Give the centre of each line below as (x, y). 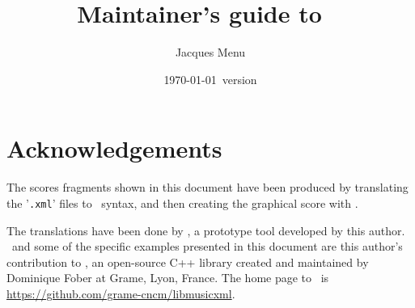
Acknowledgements (114, 148)
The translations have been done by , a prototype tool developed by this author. (206, 230)
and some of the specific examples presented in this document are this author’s (207, 246)
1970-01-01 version (210, 79)
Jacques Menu (210, 52)
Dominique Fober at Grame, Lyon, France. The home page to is (168, 278)
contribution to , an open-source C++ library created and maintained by (188, 262)
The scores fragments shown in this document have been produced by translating (207, 187)
